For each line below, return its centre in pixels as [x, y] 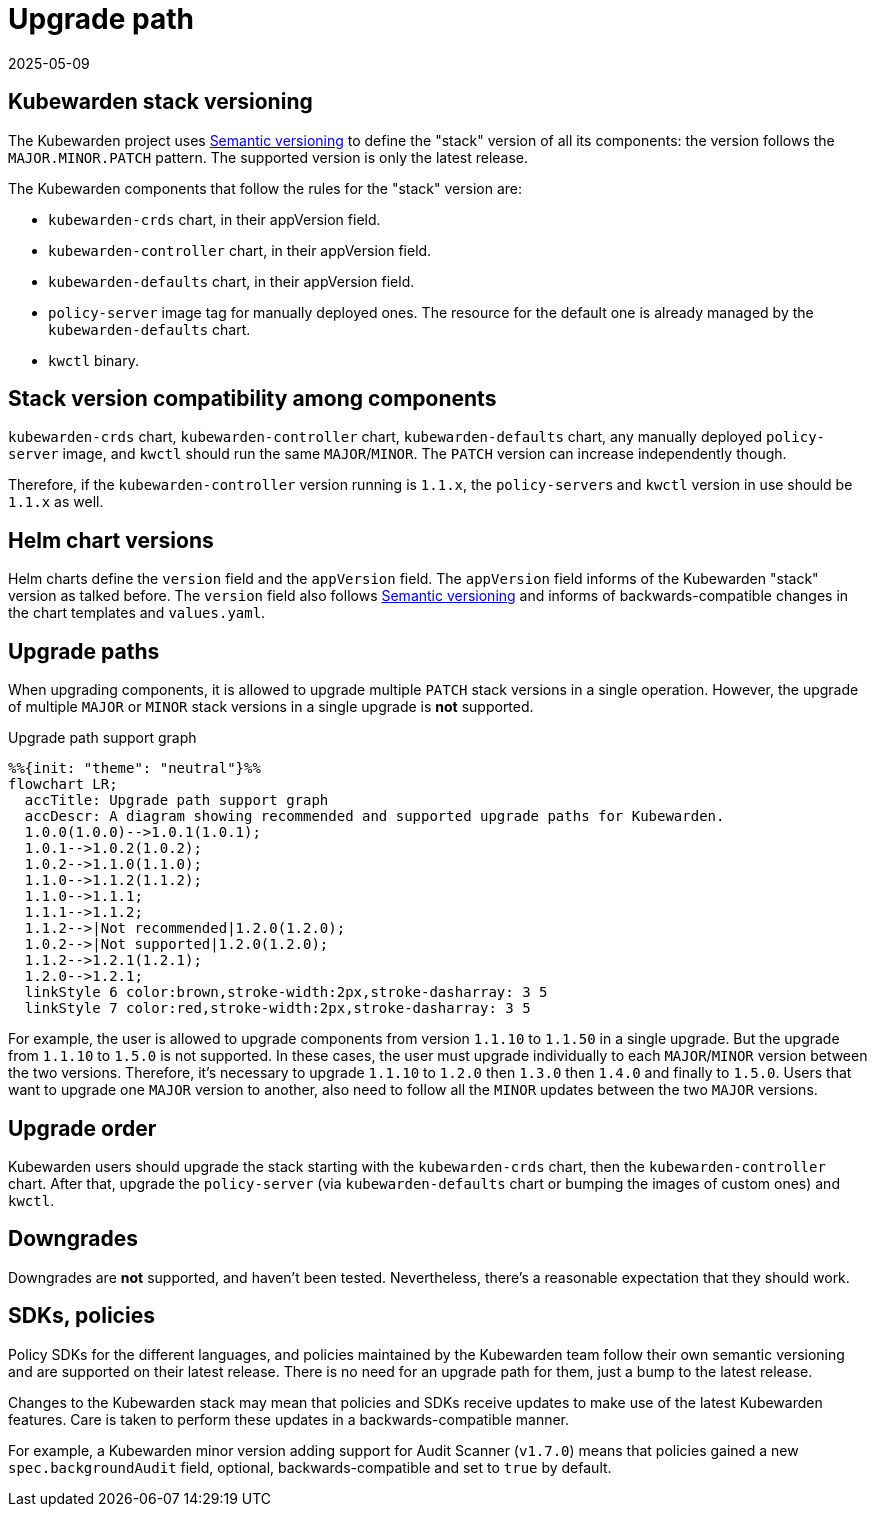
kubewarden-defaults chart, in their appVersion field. [231, 281]
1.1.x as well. [56, 502]
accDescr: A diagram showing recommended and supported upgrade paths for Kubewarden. [374, 816]
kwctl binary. [93, 360]
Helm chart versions [111, 540]
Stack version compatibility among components [252, 399]
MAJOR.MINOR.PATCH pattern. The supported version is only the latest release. [268, 157]
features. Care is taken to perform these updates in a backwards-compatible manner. [289, 1419]
